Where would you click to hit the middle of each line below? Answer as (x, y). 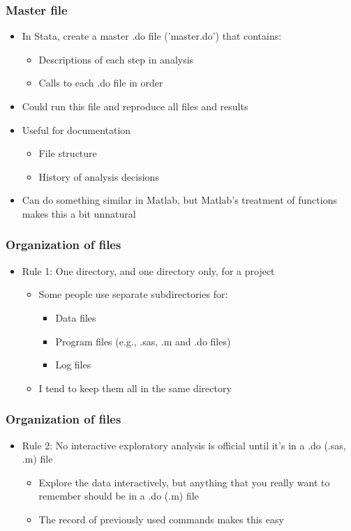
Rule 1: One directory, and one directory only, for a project (148, 270)
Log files (73, 365)
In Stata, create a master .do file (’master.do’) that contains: (152, 36)
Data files (76, 317)
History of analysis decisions (99, 176)
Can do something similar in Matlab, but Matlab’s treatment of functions (179, 200)
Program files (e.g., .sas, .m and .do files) (143, 341)
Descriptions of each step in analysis (116, 59)
